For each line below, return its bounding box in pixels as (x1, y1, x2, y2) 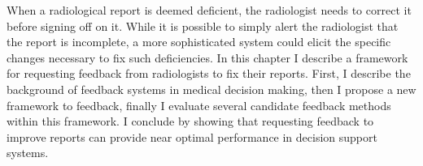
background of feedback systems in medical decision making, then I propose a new (7, 80, 416, 97)
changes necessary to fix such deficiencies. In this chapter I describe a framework (7, 49, 408, 66)
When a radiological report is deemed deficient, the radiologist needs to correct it (7, 2, 412, 18)
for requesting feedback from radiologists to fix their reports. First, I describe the (7, 65, 411, 82)
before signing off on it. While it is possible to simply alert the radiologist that (7, 17, 399, 34)
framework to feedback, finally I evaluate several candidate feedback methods (7, 96, 391, 113)
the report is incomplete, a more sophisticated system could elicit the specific (7, 33, 391, 50)
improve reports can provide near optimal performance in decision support (7, 128, 377, 145)
